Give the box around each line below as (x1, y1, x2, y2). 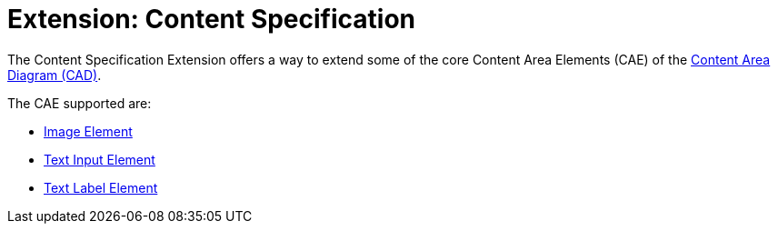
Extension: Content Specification (7, 4, 416, 35)
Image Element (44, 123, 133, 139)
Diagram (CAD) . (7, 66, 102, 83)
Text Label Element (44, 179, 158, 196)
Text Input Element (44, 151, 155, 167)
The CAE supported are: (7, 95, 152, 111)
